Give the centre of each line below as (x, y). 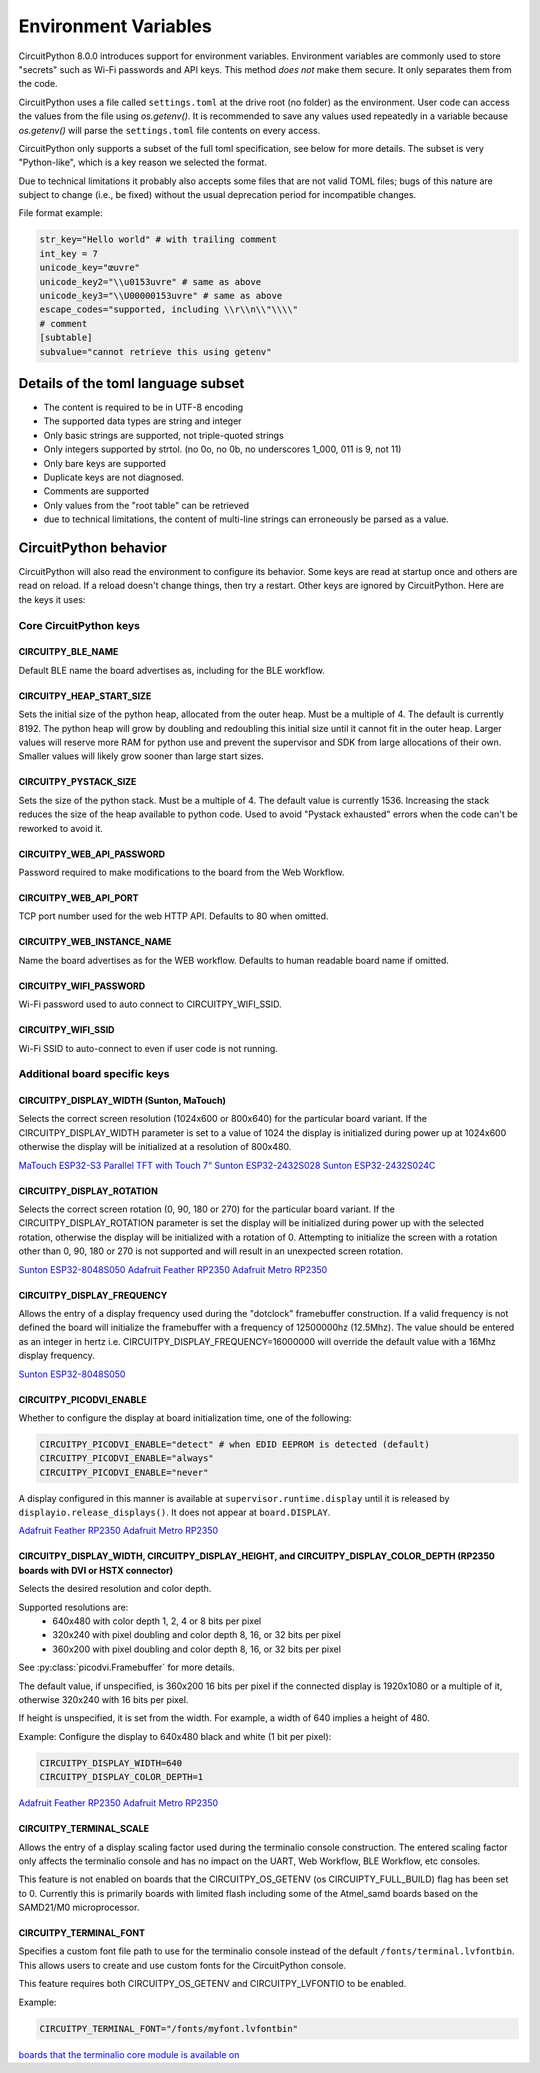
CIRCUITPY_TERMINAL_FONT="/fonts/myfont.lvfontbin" (169, 2028)
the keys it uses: (52, 599)
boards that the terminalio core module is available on (129, 2054)
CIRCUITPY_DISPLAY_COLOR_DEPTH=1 (121, 1777)
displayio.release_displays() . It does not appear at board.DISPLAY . (174, 1512)
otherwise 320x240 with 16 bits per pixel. (103, 1699)
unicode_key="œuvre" (89, 268)
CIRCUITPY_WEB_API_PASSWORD (91, 854)
